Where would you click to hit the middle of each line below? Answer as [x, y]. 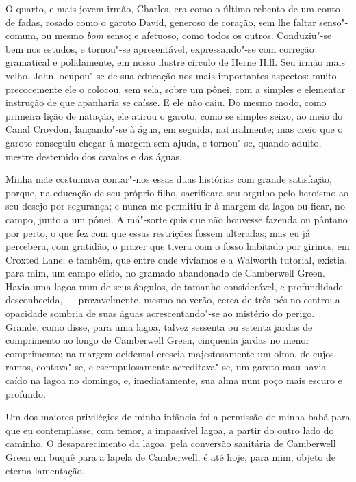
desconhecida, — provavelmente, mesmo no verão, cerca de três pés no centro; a [173, 300]
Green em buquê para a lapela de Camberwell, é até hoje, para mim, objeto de [171, 457]
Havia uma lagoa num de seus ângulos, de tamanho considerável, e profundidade [174, 286]
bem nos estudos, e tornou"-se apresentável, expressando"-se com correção [160, 48]
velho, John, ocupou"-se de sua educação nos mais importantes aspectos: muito [171, 75]
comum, [22, 35]
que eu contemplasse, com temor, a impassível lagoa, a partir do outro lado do [170, 430]
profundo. [26, 393]
